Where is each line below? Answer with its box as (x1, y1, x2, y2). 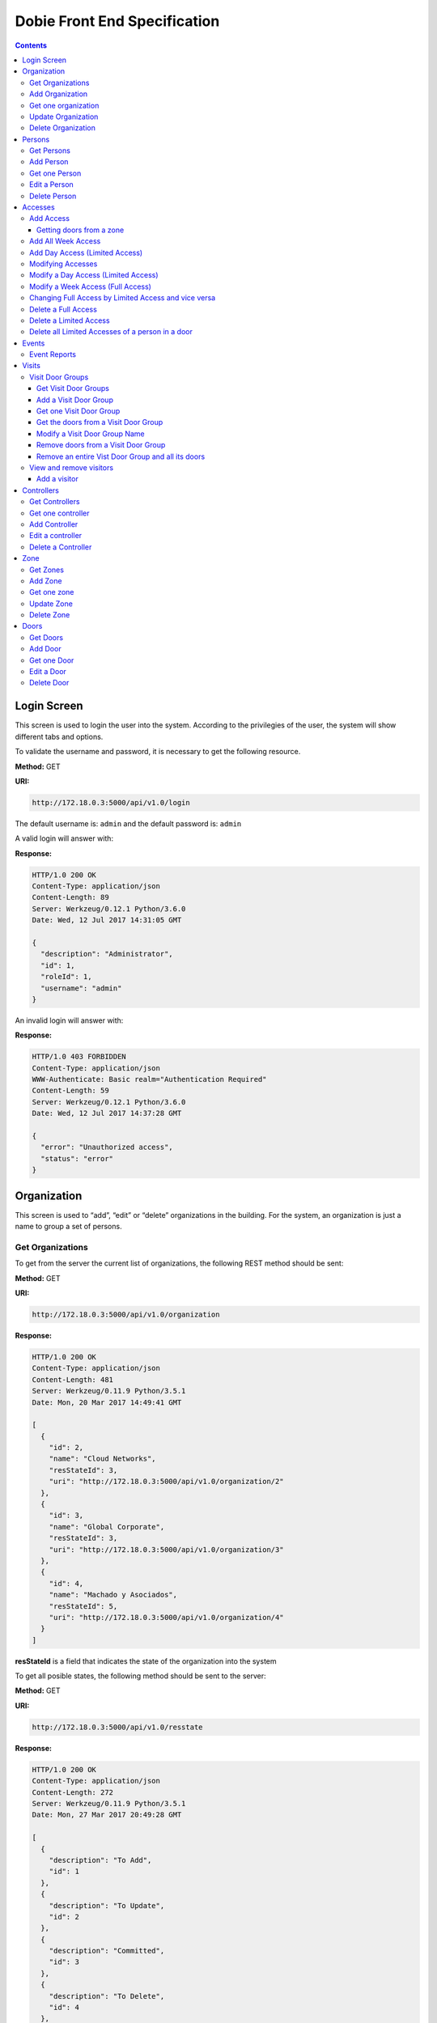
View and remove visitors (29, 463, 113, 473)
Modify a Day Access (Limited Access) (29, 270, 159, 280)
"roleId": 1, (40, 972, 92, 982)
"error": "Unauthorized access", (40, 1143, 173, 1152)
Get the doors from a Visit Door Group (36, 418, 163, 427)
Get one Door (29, 655, 74, 665)
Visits (22, 361, 40, 371)
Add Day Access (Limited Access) (29, 248, 143, 257)
